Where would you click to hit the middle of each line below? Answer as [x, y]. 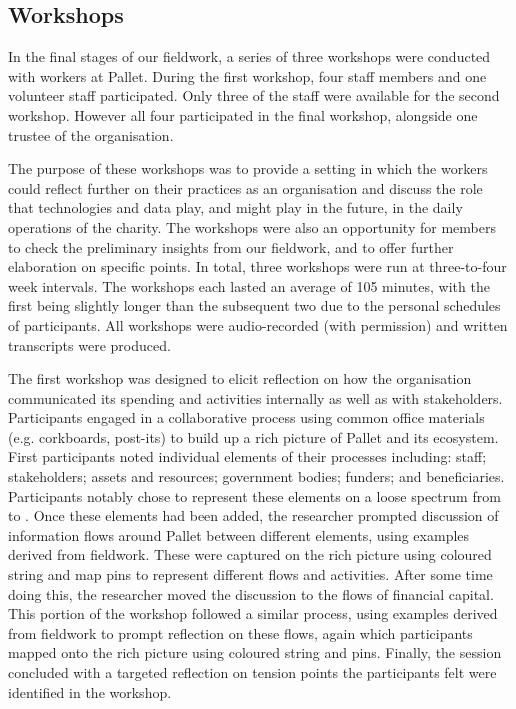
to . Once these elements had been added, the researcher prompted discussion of [253, 515]
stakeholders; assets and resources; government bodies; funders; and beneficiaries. [256, 476]
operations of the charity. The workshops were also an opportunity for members [252, 226]
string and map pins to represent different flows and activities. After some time [250, 574]
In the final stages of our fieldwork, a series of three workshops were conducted [249, 56]
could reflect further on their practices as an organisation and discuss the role [245, 187]
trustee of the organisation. [91, 134]
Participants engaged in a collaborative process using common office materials [246, 417]
